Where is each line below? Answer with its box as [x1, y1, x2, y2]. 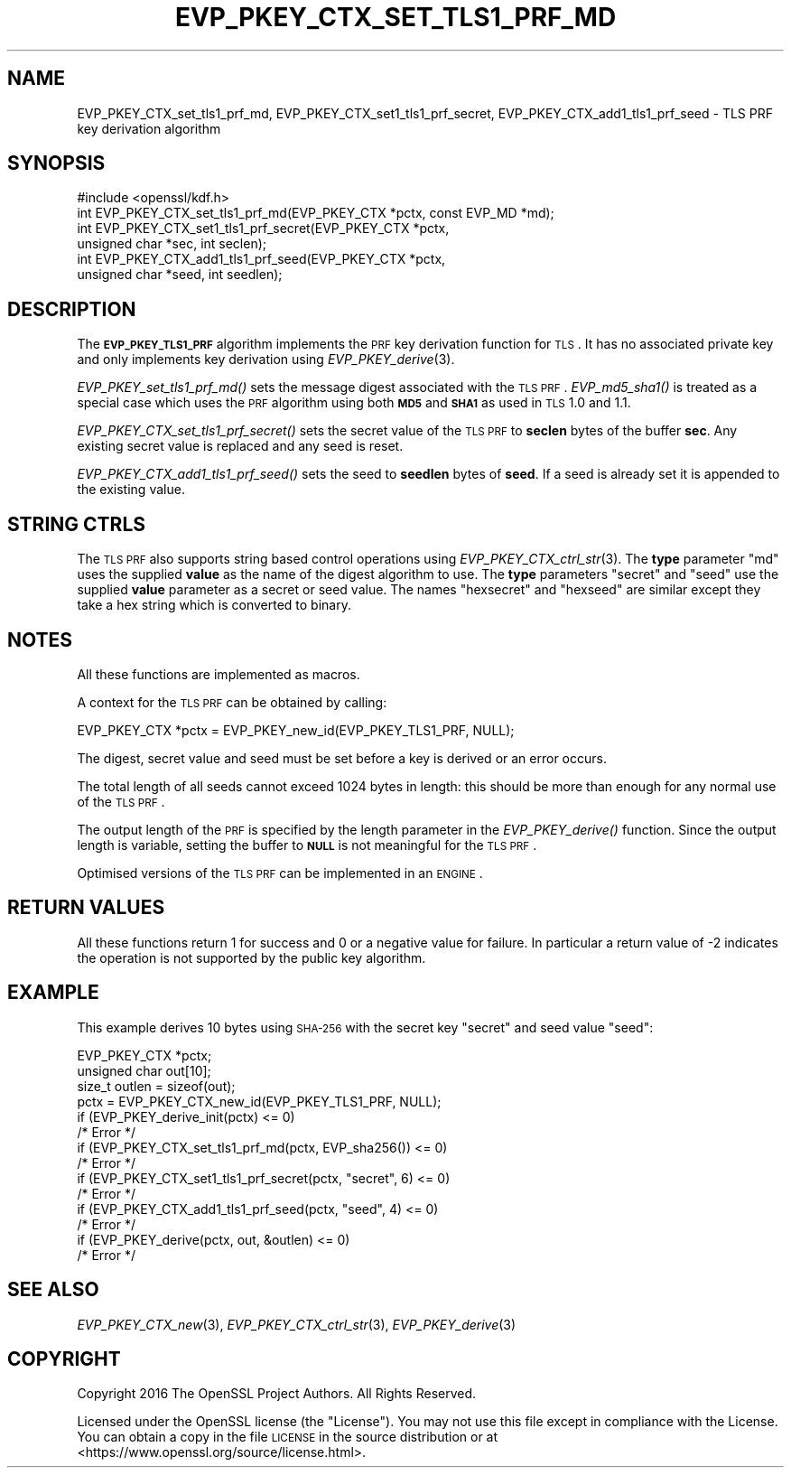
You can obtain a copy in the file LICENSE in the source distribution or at [77, 1429, 498, 1445]
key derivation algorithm [77, 120, 221, 136]
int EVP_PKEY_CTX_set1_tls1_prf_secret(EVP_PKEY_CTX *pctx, [77, 220, 450, 237]
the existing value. [77, 481, 185, 498]
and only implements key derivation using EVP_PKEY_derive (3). [77, 351, 455, 368]
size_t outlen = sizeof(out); [77, 1078, 236, 1094]
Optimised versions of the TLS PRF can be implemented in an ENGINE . [77, 864, 483, 881]
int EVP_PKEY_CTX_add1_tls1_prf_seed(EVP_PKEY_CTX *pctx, [77, 251, 446, 267]
